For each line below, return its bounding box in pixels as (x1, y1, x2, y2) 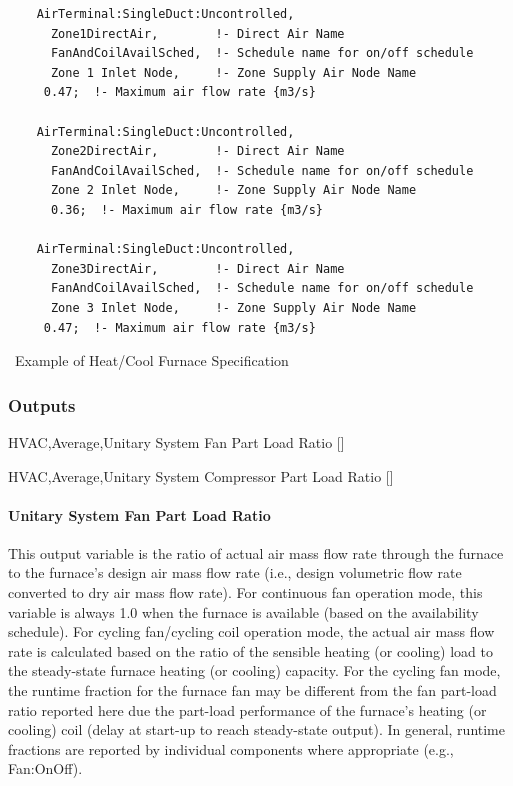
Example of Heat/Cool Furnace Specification (14, 350, 289, 371)
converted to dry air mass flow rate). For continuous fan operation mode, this (8, 582, 483, 603)
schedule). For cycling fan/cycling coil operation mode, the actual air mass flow (8, 621, 495, 642)
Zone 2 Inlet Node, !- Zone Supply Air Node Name (50, 183, 417, 198)
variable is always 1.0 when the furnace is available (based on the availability (8, 601, 479, 622)
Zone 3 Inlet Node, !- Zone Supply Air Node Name (50, 300, 417, 315)
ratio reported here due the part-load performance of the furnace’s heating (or (8, 699, 487, 720)
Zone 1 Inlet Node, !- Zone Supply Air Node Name (50, 65, 417, 80)
